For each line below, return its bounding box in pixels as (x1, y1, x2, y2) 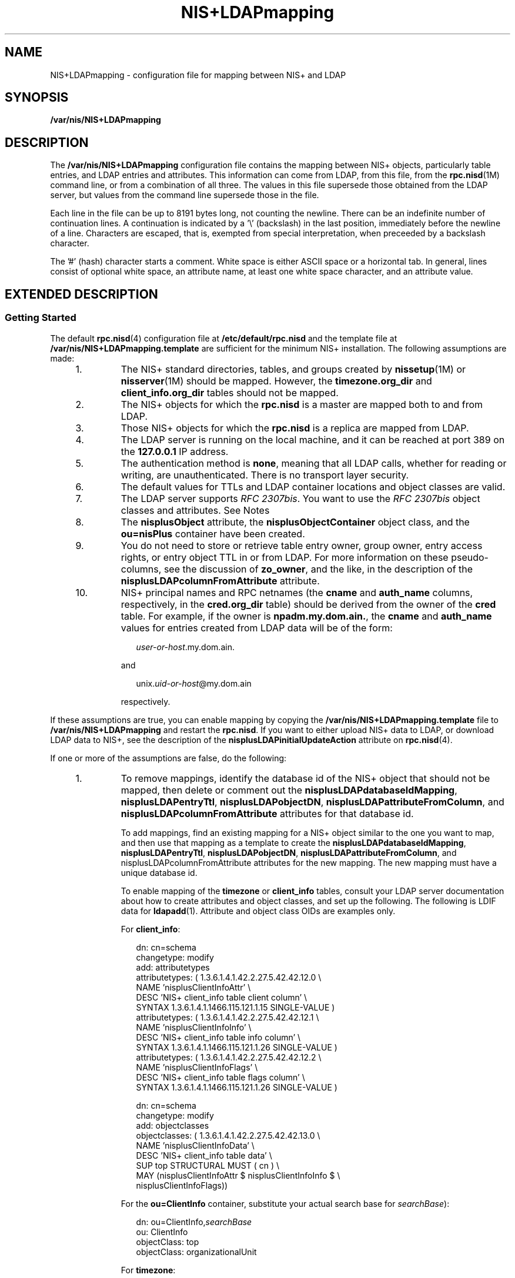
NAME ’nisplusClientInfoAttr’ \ (136, 982, 251, 992)
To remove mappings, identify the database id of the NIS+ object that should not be (121, 772, 490, 784)
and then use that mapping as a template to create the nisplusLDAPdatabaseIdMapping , (121, 837, 466, 848)
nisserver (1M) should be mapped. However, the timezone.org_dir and (121, 374, 432, 387)
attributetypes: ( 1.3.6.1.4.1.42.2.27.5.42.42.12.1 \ (136, 1012, 319, 1022)
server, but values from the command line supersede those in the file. (50, 190, 319, 200)
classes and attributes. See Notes (121, 504, 270, 516)
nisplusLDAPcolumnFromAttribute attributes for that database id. (121, 807, 414, 819)
